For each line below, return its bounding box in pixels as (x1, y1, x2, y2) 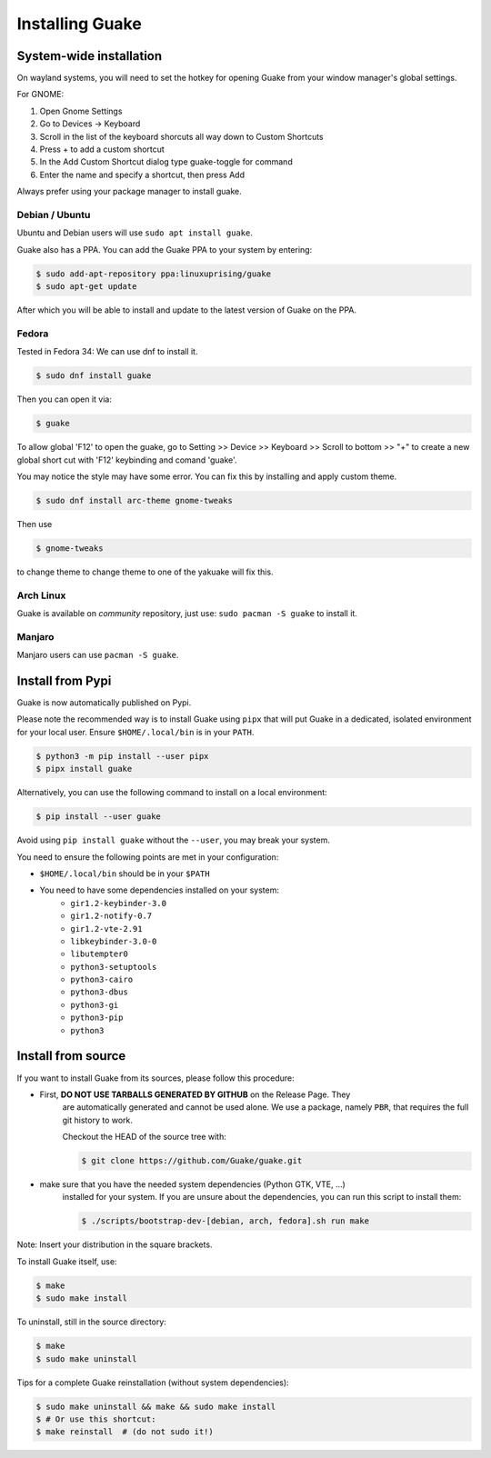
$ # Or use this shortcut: (35, 1413, 156, 1424)
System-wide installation (16, 48, 163, 64)
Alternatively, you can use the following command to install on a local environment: (16, 787, 327, 798)
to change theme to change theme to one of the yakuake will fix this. (16, 566, 274, 577)
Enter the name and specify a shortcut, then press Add (39, 169, 245, 180)
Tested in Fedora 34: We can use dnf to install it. (16, 346, 198, 357)
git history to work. (62, 1114, 134, 1125)
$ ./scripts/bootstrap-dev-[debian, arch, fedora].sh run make (81, 1216, 370, 1226)
